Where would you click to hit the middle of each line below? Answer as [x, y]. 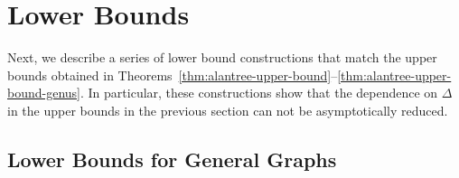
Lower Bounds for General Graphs [172, 159]
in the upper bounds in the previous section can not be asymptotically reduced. [228, 110]
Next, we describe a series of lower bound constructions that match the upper [222, 57]
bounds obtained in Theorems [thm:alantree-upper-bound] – [173, 75]
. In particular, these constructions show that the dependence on [259, 93]
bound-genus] [44, 93]
